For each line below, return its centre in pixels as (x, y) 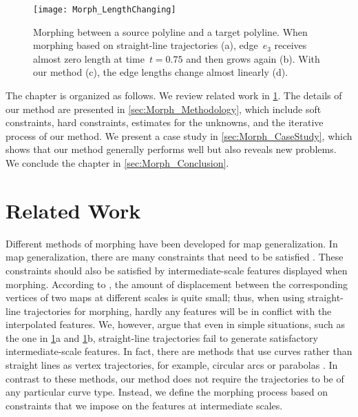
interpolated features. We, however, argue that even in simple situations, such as (175, 324)
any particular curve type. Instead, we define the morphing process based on (167, 392)
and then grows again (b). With (253, 58)
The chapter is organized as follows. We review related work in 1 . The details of (174, 95)
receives (291, 45)
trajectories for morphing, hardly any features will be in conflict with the (178, 311)
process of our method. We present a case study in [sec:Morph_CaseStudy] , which (179, 135)
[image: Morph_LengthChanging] (105, 10)
